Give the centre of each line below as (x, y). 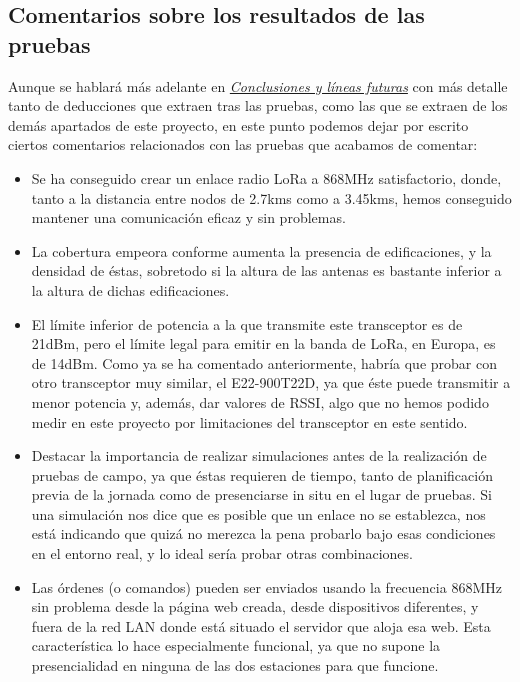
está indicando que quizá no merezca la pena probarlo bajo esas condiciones (263, 533)
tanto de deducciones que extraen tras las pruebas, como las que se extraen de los (258, 105)
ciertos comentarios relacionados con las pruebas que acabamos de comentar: (243, 144)
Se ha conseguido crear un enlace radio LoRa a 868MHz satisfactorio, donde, (266, 177)
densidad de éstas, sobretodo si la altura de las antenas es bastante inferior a (266, 270)
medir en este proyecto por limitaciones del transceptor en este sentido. (249, 421)
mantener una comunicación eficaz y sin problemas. (188, 217)
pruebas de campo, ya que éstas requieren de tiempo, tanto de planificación (262, 474)
